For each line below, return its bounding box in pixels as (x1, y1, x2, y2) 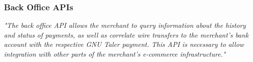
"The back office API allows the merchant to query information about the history (4, 20, 246, 30)
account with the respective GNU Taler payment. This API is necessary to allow (4, 39, 244, 49)
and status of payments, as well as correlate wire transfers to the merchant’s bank (4, 29, 249, 40)
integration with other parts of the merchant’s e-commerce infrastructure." (4, 49, 226, 59)
